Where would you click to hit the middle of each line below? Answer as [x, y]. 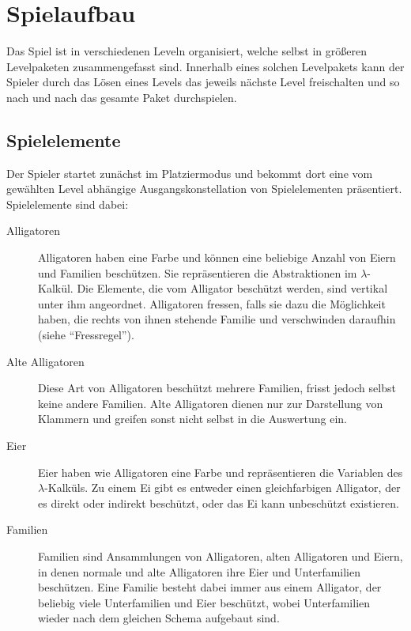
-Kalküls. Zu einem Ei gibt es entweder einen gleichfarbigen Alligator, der [222, 487]
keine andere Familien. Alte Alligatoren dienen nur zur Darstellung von [211, 403]
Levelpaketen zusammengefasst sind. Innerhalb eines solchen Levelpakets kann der [205, 66]
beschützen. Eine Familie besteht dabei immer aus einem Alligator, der [210, 587]
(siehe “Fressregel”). [86, 335]
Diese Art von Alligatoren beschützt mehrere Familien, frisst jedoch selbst [217, 388]
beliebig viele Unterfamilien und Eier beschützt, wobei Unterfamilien [204, 602]
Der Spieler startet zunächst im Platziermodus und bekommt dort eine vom [190, 173]
